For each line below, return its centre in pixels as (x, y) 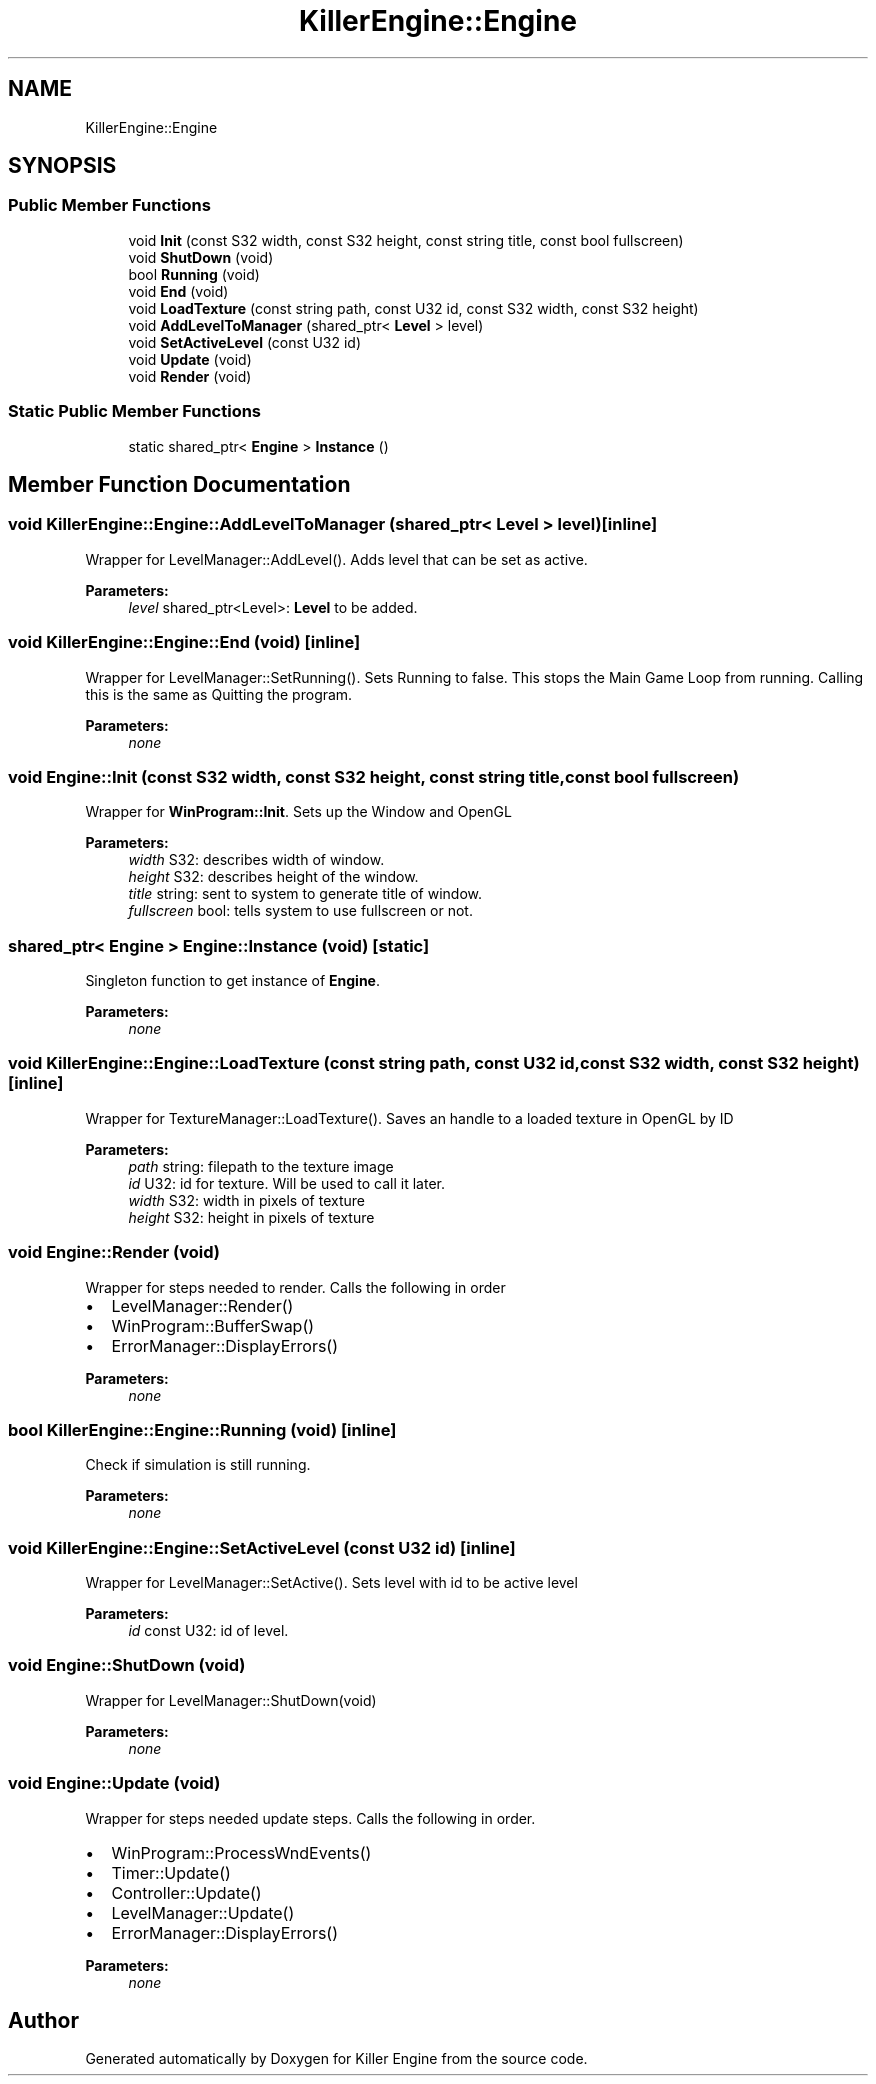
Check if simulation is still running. (198, 1465)
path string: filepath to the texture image (261, 1166)
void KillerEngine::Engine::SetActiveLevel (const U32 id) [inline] (262, 1547)
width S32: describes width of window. (256, 860)
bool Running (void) (194, 274)
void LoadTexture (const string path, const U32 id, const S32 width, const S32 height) (413, 308)
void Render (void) (190, 376)
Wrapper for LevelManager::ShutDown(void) (231, 1700)
